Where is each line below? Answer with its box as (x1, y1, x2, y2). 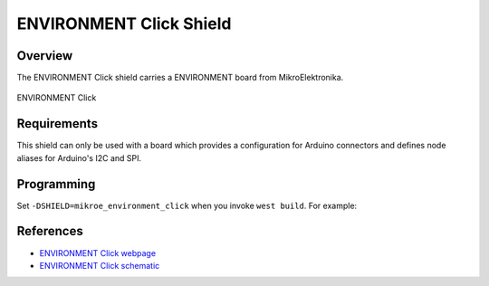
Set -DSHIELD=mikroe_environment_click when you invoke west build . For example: (16, 200, 358, 211)
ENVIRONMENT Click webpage (39, 247, 157, 258)
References (16, 224, 83, 239)
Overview (16, 48, 73, 63)
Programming (16, 176, 96, 192)
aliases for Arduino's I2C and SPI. (16, 152, 142, 163)
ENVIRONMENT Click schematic (39, 260, 160, 271)
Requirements (16, 116, 99, 131)
